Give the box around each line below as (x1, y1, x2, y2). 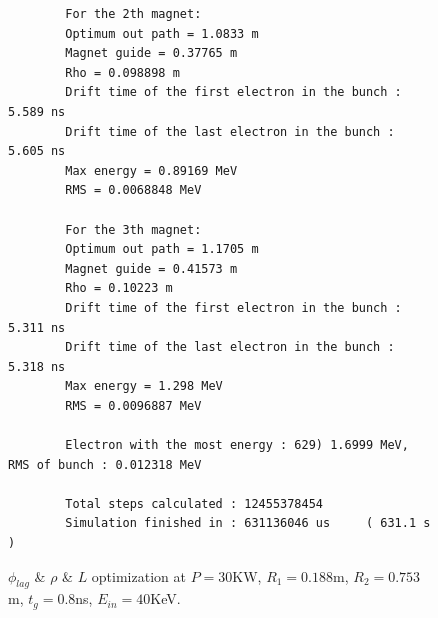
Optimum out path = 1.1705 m (65, 242, 259, 257)
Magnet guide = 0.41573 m (65, 261, 238, 276)
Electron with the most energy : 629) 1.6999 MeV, (65, 438, 409, 453)
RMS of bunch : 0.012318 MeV (8, 457, 202, 472)
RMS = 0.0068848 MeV (65, 183, 202, 198)
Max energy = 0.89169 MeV (65, 163, 238, 178)
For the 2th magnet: (65, 7, 202, 21)
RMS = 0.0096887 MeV (65, 398, 202, 413)
